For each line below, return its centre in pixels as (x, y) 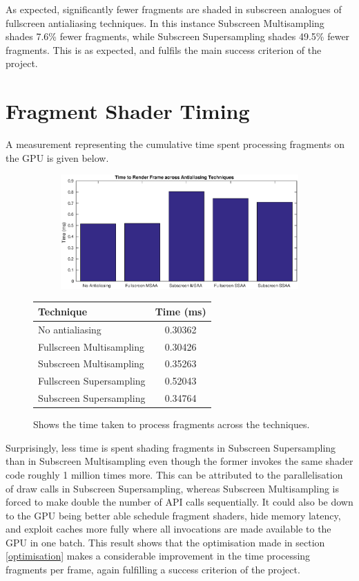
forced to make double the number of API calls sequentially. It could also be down (179, 502)
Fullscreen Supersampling (92, 381)
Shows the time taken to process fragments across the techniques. (172, 424)
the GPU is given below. (57, 157)
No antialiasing (70, 329)
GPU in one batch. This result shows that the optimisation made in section (165, 542)
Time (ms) (181, 311)
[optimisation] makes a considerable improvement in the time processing (158, 556)
